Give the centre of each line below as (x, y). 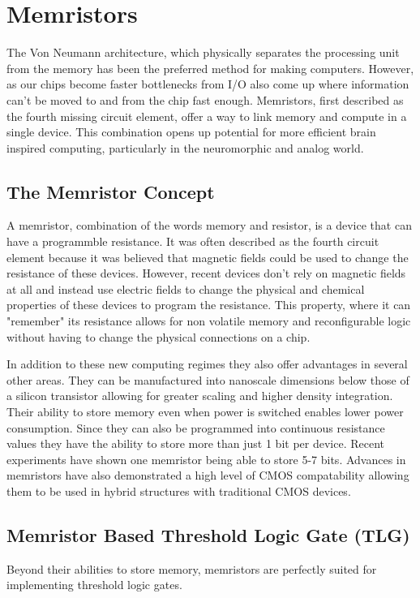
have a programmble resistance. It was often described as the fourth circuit (193, 241)
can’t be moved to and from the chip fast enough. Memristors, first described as (205, 99)
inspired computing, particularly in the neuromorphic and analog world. (185, 147)
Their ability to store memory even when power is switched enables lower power (205, 412)
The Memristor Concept (111, 191)
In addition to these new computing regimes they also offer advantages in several (207, 364)
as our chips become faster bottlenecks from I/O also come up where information (208, 84)
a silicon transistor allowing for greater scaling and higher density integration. (200, 396)
